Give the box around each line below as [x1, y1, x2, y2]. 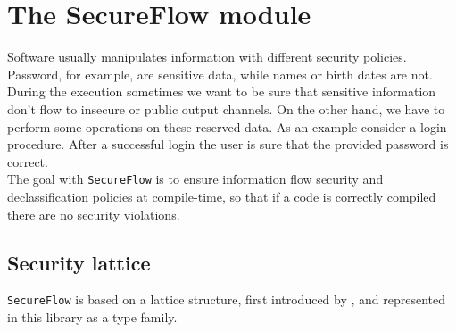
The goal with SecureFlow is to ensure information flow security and [7, 170, 384, 188]
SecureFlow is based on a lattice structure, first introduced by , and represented [7, 290, 446, 309]
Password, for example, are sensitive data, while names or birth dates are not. [7, 64, 433, 83]
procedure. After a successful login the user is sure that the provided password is [7, 135, 449, 154]
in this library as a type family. [7, 307, 178, 326]
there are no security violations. [7, 204, 180, 223]
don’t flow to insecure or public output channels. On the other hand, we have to [7, 99, 445, 118]
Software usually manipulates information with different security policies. [7, 47, 407, 66]
